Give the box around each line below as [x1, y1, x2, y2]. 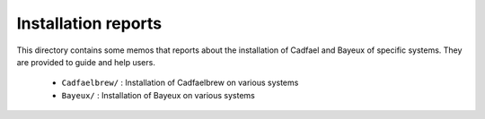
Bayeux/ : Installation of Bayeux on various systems [61, 89, 255, 100]
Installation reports [16, 13, 163, 33]
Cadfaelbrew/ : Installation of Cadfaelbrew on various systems [61, 77, 299, 89]
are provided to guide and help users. [16, 56, 156, 67]
